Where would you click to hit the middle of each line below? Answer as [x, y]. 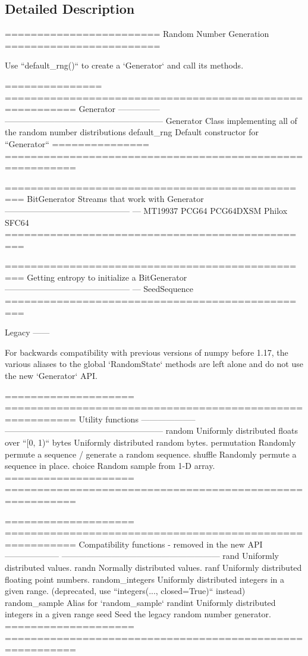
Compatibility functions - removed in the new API [171, 544]
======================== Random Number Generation [137, 34]
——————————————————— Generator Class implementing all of [151, 120]
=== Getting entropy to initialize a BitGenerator [96, 277]
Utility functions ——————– [137, 419]
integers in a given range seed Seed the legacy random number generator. [138, 614]
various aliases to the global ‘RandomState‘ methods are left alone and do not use [154, 364]
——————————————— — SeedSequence [99, 289]
